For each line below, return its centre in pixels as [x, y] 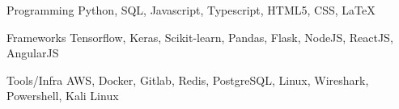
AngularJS [33, 53]
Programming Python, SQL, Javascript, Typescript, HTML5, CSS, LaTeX [191, 10]
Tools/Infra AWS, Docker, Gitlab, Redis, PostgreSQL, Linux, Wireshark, [188, 80]
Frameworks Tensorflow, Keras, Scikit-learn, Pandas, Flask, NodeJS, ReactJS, [200, 37]
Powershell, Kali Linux [63, 96]
